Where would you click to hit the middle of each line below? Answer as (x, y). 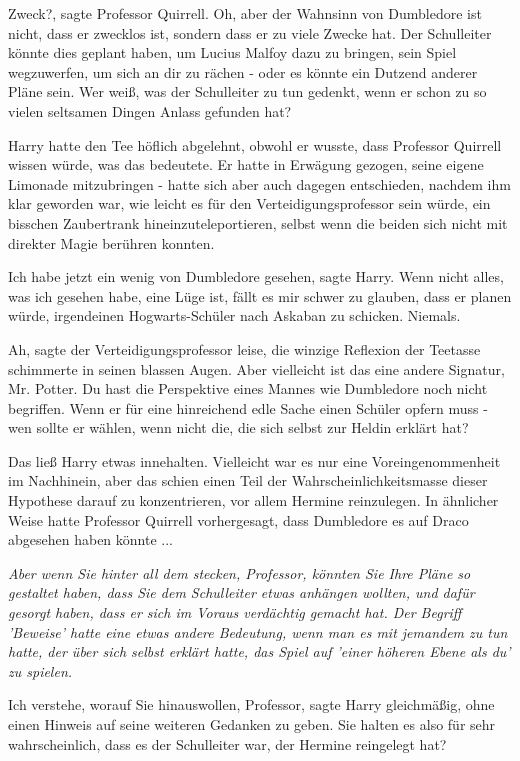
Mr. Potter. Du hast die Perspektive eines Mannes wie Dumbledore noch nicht (248, 388)
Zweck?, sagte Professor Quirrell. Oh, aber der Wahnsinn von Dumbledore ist (245, 13)
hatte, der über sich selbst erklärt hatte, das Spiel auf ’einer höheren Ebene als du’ (259, 651)
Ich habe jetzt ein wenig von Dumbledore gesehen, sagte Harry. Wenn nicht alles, (256, 276)
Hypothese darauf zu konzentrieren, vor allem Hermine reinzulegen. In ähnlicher (253, 500)
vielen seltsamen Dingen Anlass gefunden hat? (150, 110)
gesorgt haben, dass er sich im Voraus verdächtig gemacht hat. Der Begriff (235, 612)
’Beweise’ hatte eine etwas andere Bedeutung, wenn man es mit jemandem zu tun (258, 631)
